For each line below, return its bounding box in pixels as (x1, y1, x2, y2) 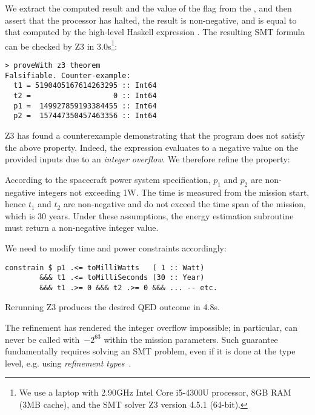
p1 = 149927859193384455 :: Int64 (13, 101, 157, 110)
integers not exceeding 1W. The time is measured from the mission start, (38, 185, 310, 198)
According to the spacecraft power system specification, (5, 173, 211, 185)
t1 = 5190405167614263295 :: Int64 (13, 81, 157, 90)
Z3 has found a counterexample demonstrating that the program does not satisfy (5, 128, 305, 141)
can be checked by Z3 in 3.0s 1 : (5, 38, 118, 52)
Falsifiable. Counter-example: (5, 71, 131, 80)
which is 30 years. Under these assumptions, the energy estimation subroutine (5, 209, 294, 222)
